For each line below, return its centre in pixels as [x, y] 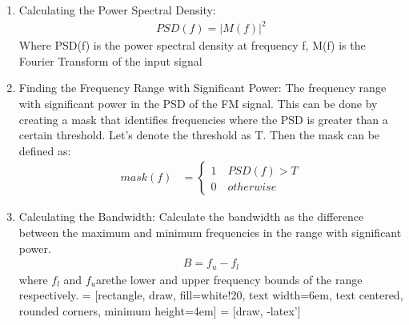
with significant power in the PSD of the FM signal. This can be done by [198, 103]
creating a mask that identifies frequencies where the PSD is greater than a [203, 119]
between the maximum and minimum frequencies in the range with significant [210, 232]
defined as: [45, 150]
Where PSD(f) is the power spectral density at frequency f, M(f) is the [192, 45]
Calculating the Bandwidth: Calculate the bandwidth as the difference [191, 217]
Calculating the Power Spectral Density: [117, 10]
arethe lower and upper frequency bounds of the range [229, 279]
